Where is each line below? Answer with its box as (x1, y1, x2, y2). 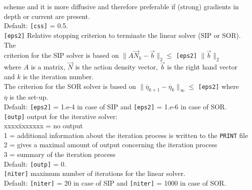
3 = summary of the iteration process (4, 149, 116, 159)
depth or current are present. (4, 11, 90, 21)
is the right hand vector (167, 62, 238, 72)
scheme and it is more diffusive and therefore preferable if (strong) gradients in (4, 1, 239, 11)
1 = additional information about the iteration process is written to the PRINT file (4, 130, 248, 140)
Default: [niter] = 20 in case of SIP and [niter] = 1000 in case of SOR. (4, 177, 226, 188)
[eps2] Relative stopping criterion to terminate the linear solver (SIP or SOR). (4, 30, 241, 40)
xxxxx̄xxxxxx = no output (4, 121, 83, 131)
